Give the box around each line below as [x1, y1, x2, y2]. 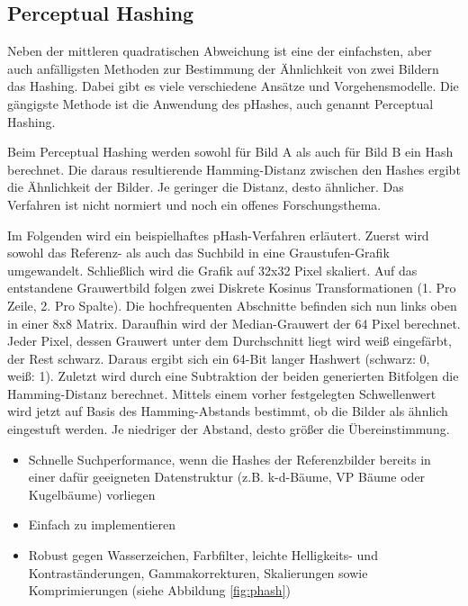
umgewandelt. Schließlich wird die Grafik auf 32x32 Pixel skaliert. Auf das [7, 260, 418, 279]
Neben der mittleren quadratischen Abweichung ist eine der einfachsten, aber [7, 41, 432, 60]
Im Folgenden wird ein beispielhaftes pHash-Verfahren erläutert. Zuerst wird [7, 225, 429, 244]
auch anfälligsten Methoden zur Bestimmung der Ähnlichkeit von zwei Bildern [7, 59, 439, 77]
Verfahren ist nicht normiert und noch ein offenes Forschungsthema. [7, 194, 382, 213]
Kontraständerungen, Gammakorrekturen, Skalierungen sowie [28, 563, 368, 582]
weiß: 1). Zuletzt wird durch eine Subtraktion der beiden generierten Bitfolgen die [7, 366, 459, 385]
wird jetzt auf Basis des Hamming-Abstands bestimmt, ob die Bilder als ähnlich [7, 402, 448, 421]
